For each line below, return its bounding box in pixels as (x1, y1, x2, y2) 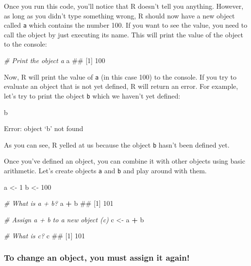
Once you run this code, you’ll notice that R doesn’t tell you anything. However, (4, 1, 244, 11)
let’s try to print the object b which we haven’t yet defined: (4, 90, 181, 100)
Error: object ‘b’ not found (4, 123, 84, 133)
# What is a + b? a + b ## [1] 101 (4, 198, 114, 208)
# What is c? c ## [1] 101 (4, 231, 85, 241)
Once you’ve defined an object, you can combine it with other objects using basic (4, 156, 245, 166)
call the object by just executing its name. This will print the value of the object (4, 29, 243, 39)
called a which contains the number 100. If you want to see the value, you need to (4, 20, 248, 30)
